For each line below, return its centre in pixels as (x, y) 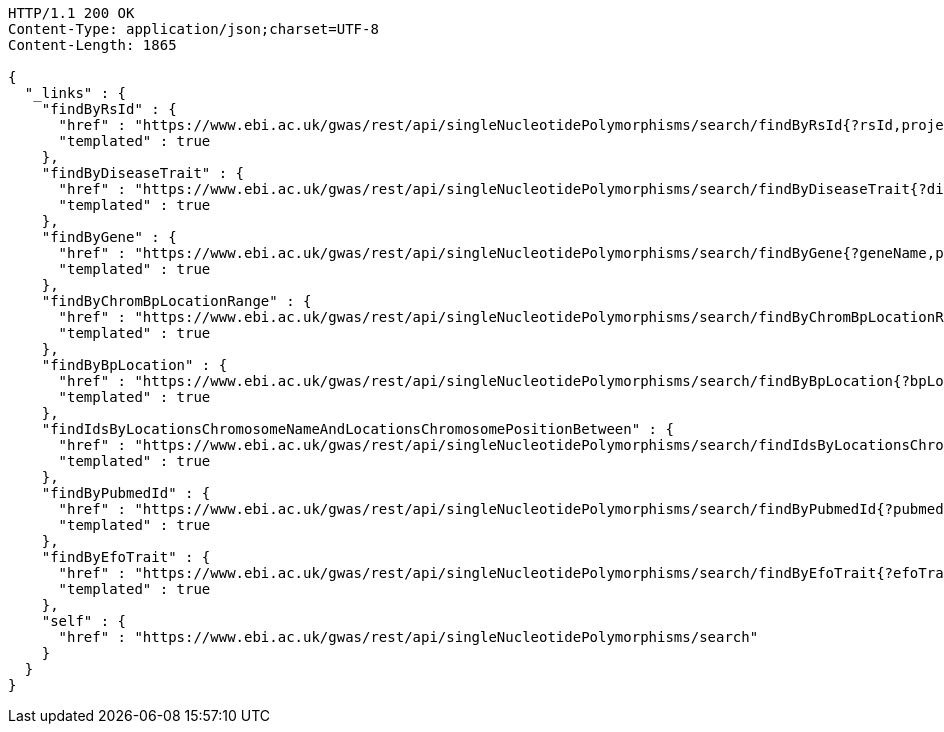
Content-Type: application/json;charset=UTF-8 (193, 29)
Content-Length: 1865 (92, 45)
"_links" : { (75, 93)
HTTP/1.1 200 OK (71, 13)
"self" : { (84, 621)
